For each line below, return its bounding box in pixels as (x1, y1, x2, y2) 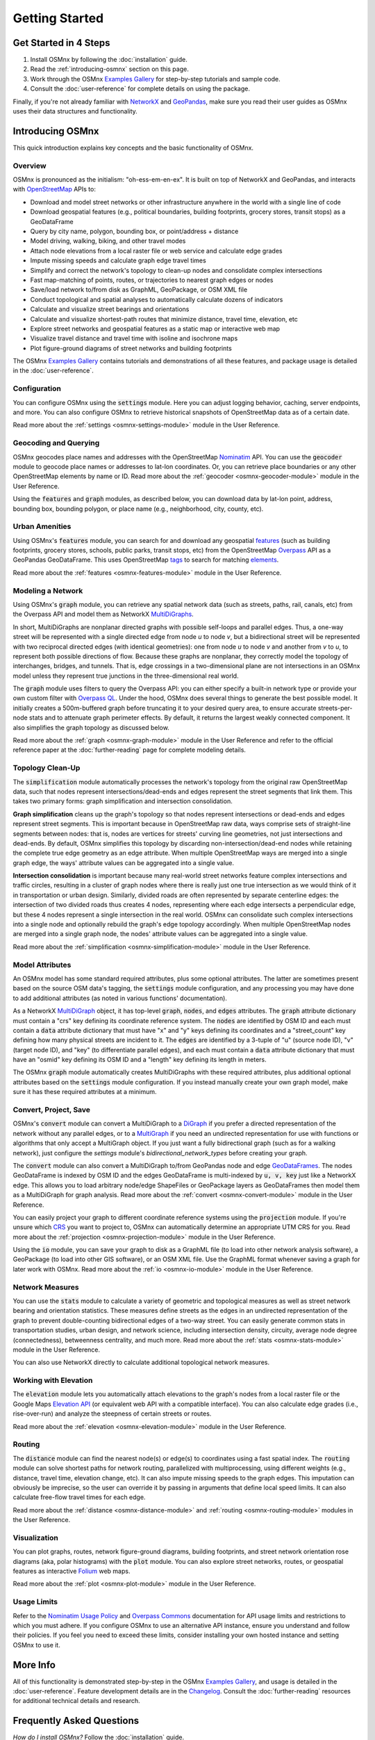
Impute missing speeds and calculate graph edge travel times (30, 256, 206, 264)
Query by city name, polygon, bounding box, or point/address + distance (30, 227, 239, 236)
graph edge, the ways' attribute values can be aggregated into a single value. (12, 858, 235, 867)
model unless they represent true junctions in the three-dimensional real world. (12, 672, 239, 680)
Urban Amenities (12, 522, 72, 532)
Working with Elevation (12, 1375, 93, 1385)
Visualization (12, 1533, 58, 1542)
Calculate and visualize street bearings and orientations (30, 305, 190, 313)
